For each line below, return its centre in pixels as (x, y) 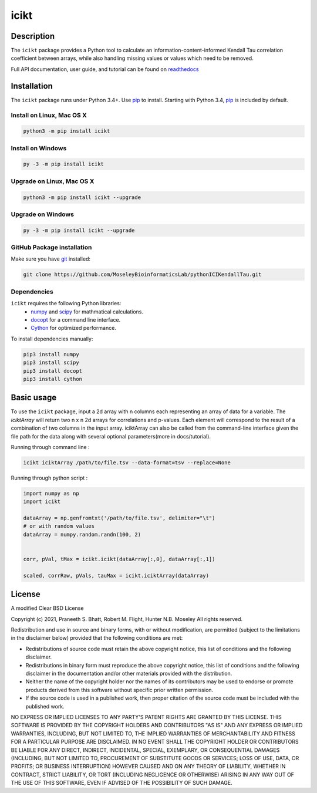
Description (33, 36)
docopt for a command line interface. (76, 319)
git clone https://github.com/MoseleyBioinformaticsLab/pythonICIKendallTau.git (142, 275)
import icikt (42, 502)
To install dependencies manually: (52, 339)
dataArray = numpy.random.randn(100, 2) (82, 534)
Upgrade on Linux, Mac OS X (53, 181)
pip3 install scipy (51, 363)
